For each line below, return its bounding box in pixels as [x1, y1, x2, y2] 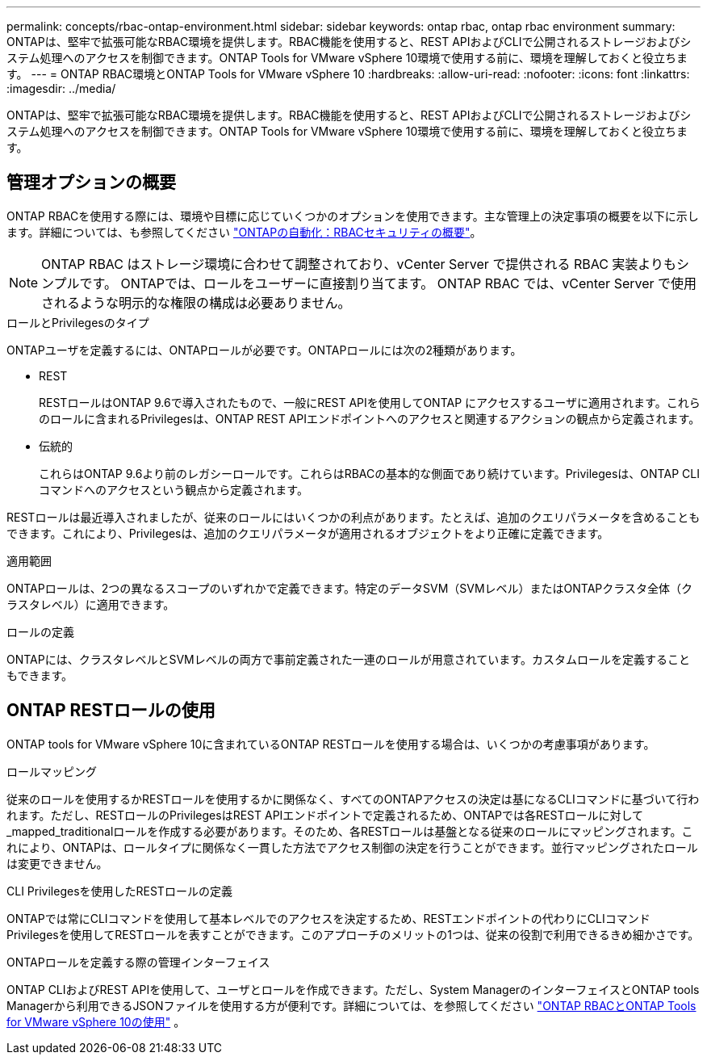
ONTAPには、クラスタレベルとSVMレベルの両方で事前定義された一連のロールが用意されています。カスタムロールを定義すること [6, 652, 690, 666]
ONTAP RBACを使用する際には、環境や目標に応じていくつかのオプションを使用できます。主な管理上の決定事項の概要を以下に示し [6, 208, 699, 223]
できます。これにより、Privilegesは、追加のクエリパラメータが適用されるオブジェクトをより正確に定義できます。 [6, 526, 609, 540]
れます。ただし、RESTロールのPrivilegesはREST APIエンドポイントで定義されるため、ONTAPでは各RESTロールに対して [6, 807, 643, 822]
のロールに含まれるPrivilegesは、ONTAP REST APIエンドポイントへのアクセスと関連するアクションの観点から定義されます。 [39, 411, 701, 426]
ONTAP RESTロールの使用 [6, 700, 215, 721]
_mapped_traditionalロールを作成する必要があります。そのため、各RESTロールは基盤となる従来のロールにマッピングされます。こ [6, 824, 693, 838]
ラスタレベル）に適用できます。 [6, 597, 175, 611]
